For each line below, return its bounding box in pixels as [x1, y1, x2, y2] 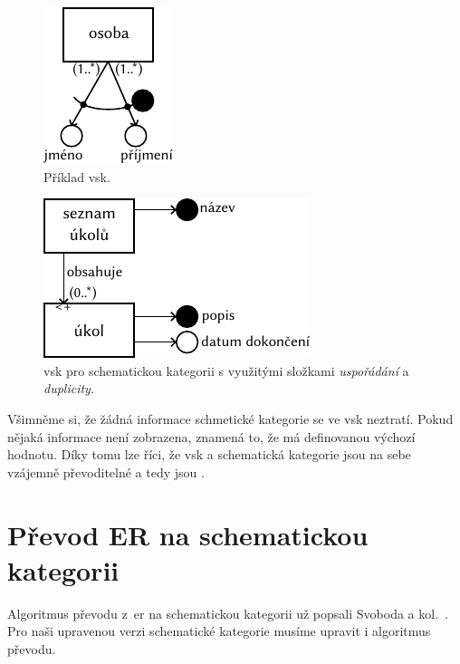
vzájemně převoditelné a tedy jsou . [7, 462, 205, 481]
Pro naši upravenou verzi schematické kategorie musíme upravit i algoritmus [7, 621, 431, 640]
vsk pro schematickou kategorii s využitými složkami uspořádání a [43, 361, 409, 380]
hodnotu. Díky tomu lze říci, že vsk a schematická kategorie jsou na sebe [7, 445, 411, 464]
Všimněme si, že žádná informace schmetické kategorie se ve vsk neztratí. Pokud [7, 409, 454, 428]
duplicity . [43, 379, 94, 398]
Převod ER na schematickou [7, 515, 369, 553]
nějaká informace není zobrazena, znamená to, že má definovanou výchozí [7, 427, 416, 446]
